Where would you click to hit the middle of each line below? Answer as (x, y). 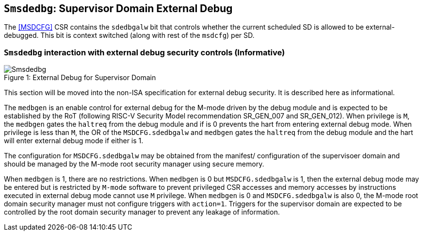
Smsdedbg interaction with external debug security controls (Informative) (145, 52)
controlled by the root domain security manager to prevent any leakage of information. (142, 212)
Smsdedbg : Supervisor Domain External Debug (118, 8)
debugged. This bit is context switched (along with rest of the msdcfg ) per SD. (129, 35)
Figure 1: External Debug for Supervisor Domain (80, 78)
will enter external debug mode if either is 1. (74, 141)
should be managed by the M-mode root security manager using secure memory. (134, 164)
